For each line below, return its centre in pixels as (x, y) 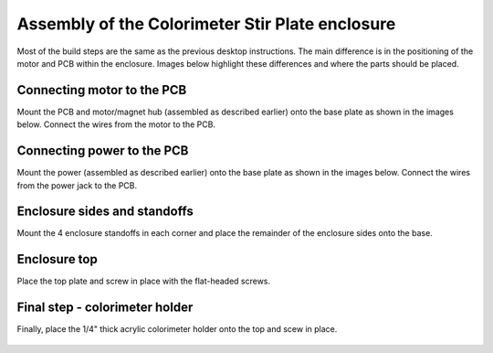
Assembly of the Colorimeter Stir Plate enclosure (206, 24)
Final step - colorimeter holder (105, 308)
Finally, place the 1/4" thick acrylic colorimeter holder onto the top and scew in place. (177, 329)
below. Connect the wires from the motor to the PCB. (116, 124)
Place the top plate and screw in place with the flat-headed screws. (144, 281)
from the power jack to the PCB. (77, 185)
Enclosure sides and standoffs (105, 212)
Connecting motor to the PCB (102, 90)
